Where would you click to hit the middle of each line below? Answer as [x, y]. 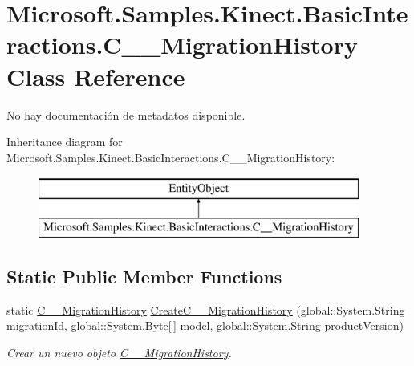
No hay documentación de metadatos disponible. [126, 114]
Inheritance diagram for [65, 142]
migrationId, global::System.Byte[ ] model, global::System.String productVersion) [205, 325]
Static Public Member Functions [144, 276]
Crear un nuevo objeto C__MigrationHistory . [119, 352]
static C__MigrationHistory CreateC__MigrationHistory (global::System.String [206, 309]
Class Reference [96, 76]
